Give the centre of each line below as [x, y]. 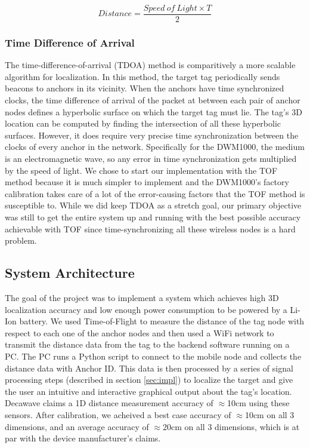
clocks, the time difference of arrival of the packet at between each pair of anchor [153, 100]
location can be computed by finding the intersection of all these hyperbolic [143, 123]
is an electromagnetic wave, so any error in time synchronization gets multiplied [151, 159]
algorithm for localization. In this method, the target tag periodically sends [142, 76]
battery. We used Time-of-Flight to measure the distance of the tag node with [162, 321]
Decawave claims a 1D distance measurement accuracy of [109, 403]
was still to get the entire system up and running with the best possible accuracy [153, 217]
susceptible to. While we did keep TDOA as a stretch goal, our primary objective [153, 205]
